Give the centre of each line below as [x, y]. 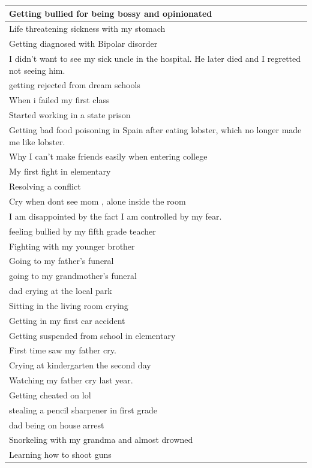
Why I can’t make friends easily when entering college [108, 156]
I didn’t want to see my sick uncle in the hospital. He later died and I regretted [155, 58]
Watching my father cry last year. [71, 380]
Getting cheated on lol [50, 394]
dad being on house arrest [57, 424]
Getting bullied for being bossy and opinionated [111, 13]
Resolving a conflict [45, 186]
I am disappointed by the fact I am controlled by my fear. [115, 216]
